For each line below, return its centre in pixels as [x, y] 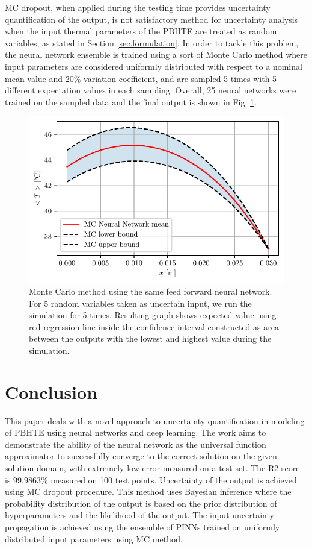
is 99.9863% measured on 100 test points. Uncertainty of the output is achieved [151, 479]
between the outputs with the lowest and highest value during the [150, 338]
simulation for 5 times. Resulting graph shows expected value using [153, 315]
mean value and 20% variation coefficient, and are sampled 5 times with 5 [141, 78]
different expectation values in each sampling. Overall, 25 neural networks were [151, 90]
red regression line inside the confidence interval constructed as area [154, 326]
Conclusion [51, 391]
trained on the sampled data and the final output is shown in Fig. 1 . [131, 102]
